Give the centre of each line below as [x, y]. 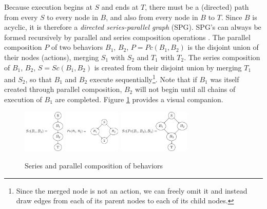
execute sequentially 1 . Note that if [143, 78]
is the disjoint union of [223, 47]
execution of [23, 99]
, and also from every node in [152, 17]
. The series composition [222, 57]
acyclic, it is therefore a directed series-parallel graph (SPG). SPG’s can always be [133, 27]
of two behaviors [77, 47]
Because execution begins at [48, 7]
